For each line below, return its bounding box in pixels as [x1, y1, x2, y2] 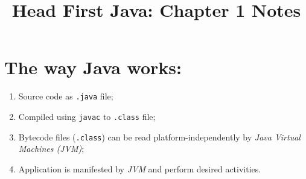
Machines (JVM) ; [18, 142, 84, 155]
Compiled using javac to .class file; [18, 110, 156, 122]
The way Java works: [4, 55, 182, 80]
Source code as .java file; [18, 90, 113, 102]
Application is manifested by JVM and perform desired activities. [18, 162, 261, 175]
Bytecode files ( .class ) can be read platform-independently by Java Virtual [18, 130, 301, 143]
